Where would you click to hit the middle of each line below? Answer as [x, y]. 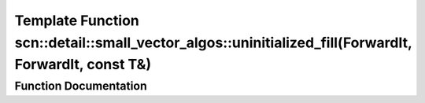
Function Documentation [81, 86]
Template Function [77, 20]
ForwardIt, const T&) [83, 65]
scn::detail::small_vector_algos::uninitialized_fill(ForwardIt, [213, 42]
